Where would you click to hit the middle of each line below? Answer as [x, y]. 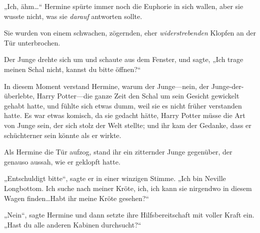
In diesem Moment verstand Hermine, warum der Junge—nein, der [107, 86]
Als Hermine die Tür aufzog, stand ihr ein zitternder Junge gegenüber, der [118, 152]
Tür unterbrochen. [32, 42]
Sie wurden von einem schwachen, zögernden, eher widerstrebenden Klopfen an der [130, 33]
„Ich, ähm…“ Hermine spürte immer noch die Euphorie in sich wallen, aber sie [124, 6]
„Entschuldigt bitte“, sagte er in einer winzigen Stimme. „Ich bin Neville [115, 178]
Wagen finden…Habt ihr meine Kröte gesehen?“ [76, 198]
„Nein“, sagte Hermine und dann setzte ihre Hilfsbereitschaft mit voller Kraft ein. [129, 215]
